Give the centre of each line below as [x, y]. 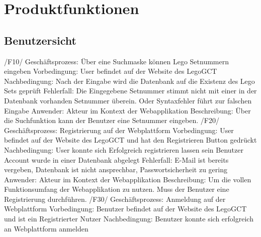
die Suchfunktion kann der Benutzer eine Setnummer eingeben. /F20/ [112, 120]
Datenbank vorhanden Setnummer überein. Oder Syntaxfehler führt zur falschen [128, 100]
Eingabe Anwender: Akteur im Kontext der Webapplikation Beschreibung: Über [127, 110]
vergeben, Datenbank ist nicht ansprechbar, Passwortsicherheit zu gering [116, 169]
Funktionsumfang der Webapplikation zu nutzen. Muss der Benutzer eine [117, 189]
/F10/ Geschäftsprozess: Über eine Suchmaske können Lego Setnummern [117, 61]
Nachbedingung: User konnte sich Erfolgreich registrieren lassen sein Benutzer [124, 149]
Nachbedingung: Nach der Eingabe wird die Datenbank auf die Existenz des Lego [129, 81]
